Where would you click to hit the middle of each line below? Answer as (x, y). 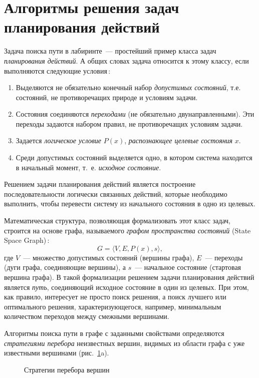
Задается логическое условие (59, 140)
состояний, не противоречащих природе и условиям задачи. (107, 97)
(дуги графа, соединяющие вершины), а (65, 267)
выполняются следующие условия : (57, 70)
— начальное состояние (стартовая (188, 267)
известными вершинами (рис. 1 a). (57, 353)
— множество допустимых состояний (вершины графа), (109, 257)
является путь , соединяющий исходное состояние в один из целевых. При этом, (126, 287)
